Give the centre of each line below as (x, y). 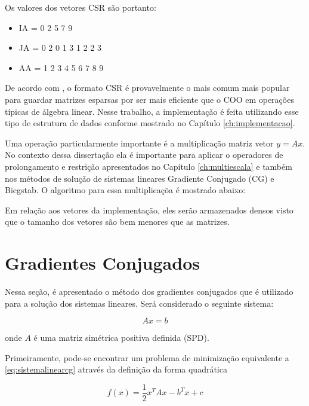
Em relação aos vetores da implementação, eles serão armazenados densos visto (149, 210)
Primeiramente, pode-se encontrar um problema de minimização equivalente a (147, 357)
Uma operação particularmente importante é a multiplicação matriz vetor (139, 143)
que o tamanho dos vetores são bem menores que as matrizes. (117, 222)
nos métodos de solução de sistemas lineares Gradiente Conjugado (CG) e (140, 178)
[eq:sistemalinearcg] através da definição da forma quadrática (116, 369)
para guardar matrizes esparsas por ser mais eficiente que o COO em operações (149, 99)
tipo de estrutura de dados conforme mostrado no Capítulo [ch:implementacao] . (150, 123)
